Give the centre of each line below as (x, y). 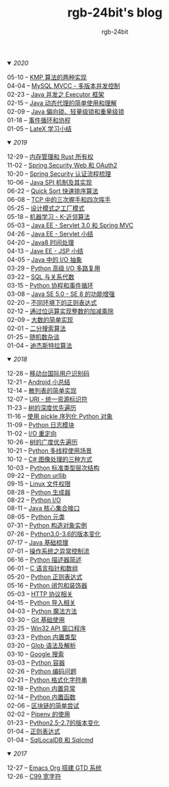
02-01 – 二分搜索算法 (37, 328)
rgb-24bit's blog (115, 13)
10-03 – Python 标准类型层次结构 (53, 468)
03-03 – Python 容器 (36, 662)
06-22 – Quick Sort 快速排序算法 (53, 191)
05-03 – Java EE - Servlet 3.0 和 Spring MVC (70, 225)
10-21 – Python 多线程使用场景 (50, 450)
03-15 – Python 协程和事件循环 (50, 285)
